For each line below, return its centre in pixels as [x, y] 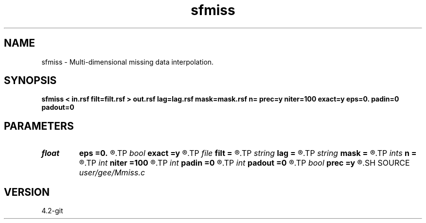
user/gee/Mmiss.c [112, 173]
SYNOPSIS [30, 81]
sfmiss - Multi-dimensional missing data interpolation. [128, 62]
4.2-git [52, 211]
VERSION [27, 192]
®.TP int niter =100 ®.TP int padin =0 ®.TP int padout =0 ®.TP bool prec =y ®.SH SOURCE [244, 163]
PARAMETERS [39, 126]
